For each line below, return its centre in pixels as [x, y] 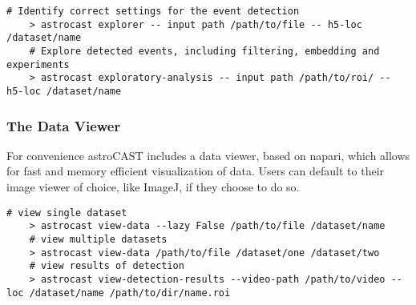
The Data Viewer [64, 125]
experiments [38, 64]
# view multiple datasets [98, 239]
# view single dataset [67, 213]
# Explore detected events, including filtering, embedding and [204, 51]
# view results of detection [107, 266]
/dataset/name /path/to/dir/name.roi [130, 293]
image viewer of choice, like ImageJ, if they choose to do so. [153, 187]
